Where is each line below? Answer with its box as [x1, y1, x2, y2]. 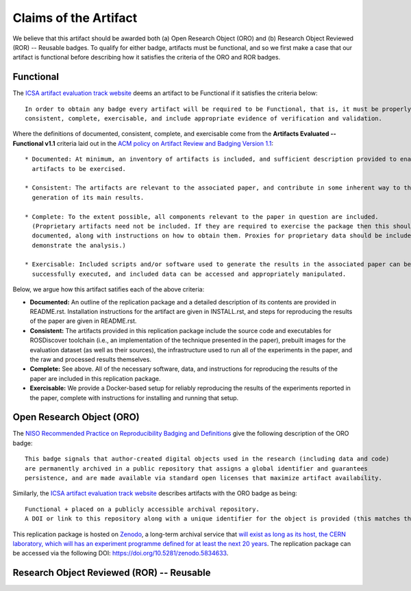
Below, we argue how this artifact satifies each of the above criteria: [12, 285, 205, 293]
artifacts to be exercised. [32, 165, 127, 172]
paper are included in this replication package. [29, 374, 161, 382]
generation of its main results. [32, 194, 145, 201]
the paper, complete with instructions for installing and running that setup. [29, 393, 239, 402]
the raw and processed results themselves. [29, 356, 152, 363]
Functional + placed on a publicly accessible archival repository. [25, 505, 260, 513]
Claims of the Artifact [12, 10, 138, 25]
